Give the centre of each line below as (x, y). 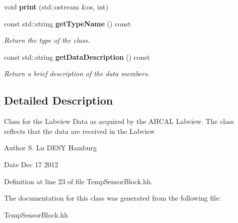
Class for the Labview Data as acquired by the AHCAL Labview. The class (119, 121)
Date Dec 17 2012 (31, 164)
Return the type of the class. (47, 40)
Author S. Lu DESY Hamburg (50, 148)
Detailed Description (59, 100)
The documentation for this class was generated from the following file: (113, 198)
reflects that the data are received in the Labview (80, 131)
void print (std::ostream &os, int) (56, 6)
